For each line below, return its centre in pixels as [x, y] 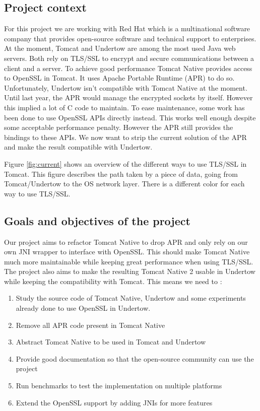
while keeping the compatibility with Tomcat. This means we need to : [113, 281]
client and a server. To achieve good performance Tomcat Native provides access [128, 68]
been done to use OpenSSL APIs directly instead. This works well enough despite [130, 117]
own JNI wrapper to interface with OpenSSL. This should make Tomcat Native [127, 252]
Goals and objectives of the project [97, 220]
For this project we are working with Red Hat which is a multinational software [127, 28]
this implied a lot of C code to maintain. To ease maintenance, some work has [124, 107]
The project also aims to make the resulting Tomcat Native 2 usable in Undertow [130, 271]
